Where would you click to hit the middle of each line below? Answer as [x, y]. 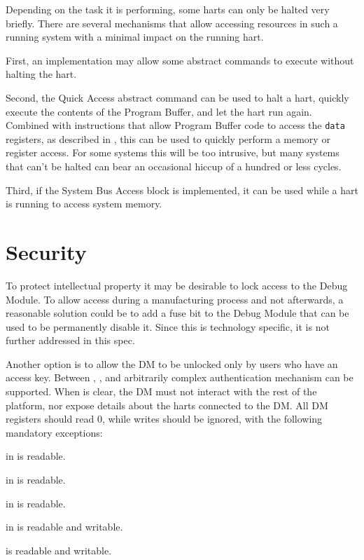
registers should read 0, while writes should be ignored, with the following [164, 419]
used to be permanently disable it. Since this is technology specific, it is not [168, 326]
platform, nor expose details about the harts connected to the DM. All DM [167, 405]
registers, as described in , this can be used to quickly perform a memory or [168, 138]
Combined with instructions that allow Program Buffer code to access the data [175, 125]
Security [46, 251]
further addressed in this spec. [70, 340]
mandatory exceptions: [54, 432]
